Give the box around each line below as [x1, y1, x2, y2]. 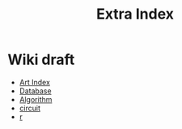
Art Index [19, 77, 50, 87]
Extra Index [95, 5, 175, 24]
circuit [19, 103, 41, 113]
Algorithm [19, 94, 53, 104]
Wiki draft [7, 50, 75, 69]
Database [19, 86, 52, 96]
